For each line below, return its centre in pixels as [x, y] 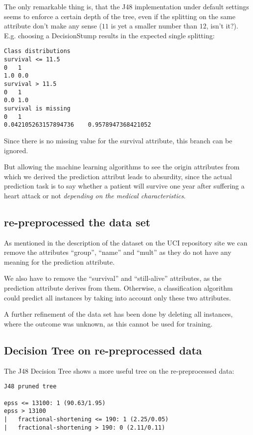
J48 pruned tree [30, 387]
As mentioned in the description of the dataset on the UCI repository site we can [126, 242]
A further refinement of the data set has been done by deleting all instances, [118, 314]
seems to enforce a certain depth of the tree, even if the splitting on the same [120, 16]
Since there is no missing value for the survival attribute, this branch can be [118, 140]
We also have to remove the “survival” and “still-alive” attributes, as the [113, 278]
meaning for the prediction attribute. [59, 261]
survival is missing [37, 108]
